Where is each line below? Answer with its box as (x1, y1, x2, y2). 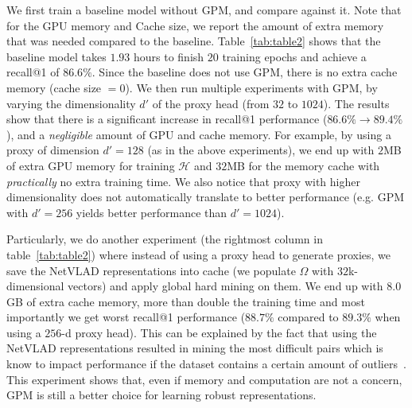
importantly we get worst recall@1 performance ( (6, 309, 246, 325)
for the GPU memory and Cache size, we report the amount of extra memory (6, 17, 384, 33)
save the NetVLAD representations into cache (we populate (6, 262, 296, 278)
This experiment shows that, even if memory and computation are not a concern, (6, 371, 402, 387)
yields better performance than (76, 204, 227, 220)
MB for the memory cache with (227, 157, 380, 173)
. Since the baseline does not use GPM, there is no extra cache (91, 64, 398, 80)
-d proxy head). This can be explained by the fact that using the (61, 324, 377, 340)
